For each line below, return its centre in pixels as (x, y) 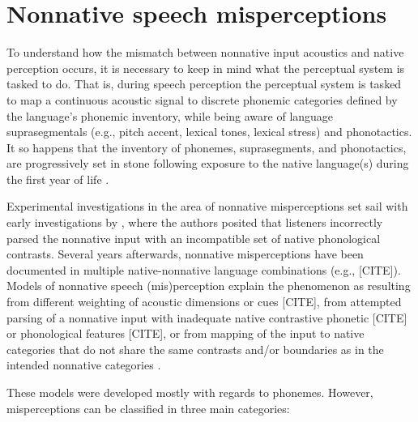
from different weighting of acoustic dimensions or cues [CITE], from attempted (204, 302)
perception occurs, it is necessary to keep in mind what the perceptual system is (206, 68)
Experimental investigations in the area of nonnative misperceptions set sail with (207, 206)
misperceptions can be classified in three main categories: (148, 408)
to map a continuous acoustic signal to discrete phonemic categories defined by (202, 99)
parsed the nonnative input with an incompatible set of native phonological (194, 238)
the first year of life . (58, 179)
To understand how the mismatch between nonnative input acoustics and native (205, 52)
